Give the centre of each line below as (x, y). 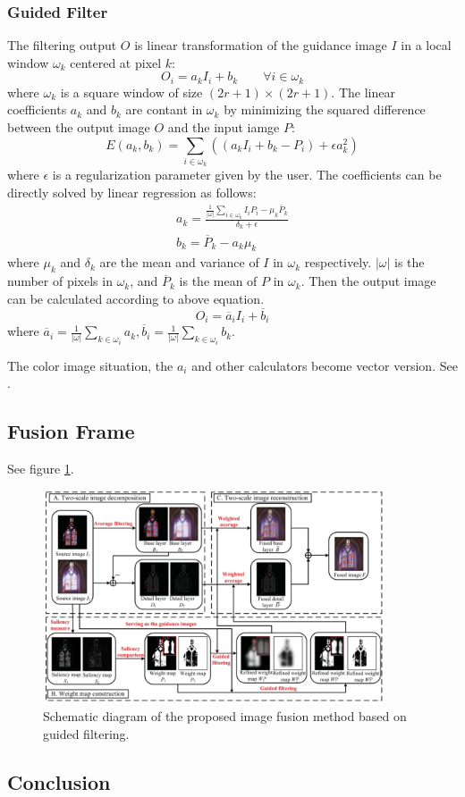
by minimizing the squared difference (325, 109)
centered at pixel (116, 62)
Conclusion (59, 781)
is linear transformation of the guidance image (261, 45)
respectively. (338, 262)
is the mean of (218, 281)
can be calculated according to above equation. (136, 298)
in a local (426, 45)
